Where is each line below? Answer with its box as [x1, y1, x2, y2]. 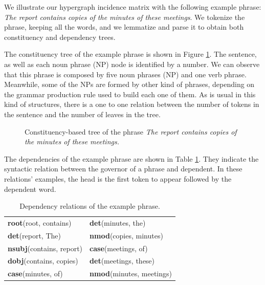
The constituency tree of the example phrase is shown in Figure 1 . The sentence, [4, 49, 257, 59]
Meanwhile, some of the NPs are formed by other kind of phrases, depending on [4, 79, 255, 90]
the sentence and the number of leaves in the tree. [4, 108, 161, 119]
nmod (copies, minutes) [90, 230, 163, 240]
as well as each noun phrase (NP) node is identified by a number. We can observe [4, 58, 260, 69]
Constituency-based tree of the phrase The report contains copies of [25, 126, 237, 137]
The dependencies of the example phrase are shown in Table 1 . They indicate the [4, 153, 259, 164]
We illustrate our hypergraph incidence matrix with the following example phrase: [4, 2, 261, 12]
